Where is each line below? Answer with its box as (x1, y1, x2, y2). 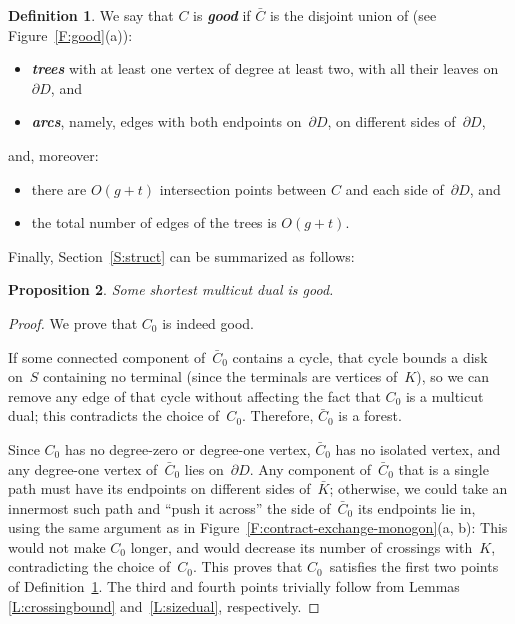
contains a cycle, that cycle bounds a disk (232, 346, 488, 367)
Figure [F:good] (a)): (8, 24, 133, 45)
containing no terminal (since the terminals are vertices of (43, 366, 398, 387)
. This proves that (192, 556, 303, 577)
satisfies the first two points (329, 556, 499, 577)
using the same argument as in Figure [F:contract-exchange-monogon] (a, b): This (8, 517, 508, 538)
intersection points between (159, 178, 327, 199)
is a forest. (338, 405, 402, 426)
